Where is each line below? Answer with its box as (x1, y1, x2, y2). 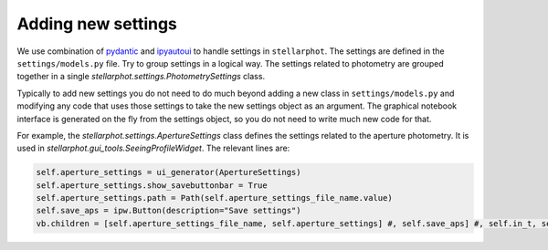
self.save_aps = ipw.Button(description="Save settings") (36, 205, 301, 216)
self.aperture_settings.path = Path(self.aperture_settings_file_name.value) (36, 193, 393, 203)
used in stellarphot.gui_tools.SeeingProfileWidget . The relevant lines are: (16, 142, 290, 154)
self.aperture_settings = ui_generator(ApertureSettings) (36, 167, 301, 178)
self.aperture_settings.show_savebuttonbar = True (36, 180, 269, 191)
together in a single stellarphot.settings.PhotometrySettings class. (16, 71, 265, 82)
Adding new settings (16, 14, 178, 34)
